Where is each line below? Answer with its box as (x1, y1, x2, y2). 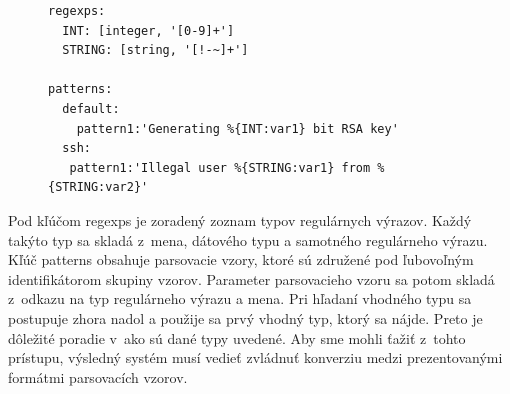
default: (62, 101, 120, 116)
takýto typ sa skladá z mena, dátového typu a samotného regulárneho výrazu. (8, 229, 488, 250)
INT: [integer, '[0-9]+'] (62, 23, 235, 38)
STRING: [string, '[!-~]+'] (62, 43, 249, 58)
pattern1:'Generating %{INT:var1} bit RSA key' (76, 121, 399, 136)
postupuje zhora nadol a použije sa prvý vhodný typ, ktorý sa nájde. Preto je (8, 307, 483, 328)
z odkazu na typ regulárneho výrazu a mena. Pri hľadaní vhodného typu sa (8, 288, 472, 309)
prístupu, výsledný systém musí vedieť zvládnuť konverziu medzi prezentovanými (8, 347, 503, 368)
